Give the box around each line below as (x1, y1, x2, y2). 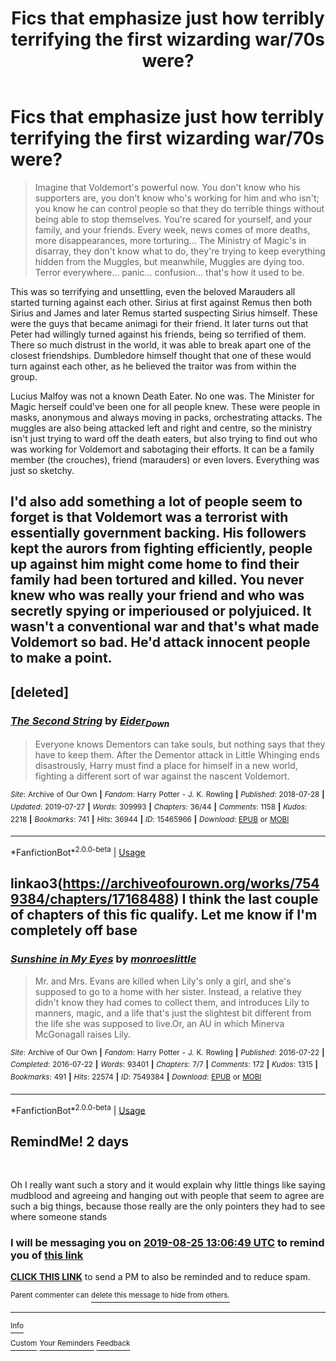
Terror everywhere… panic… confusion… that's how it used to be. (34, 266, 305, 278)
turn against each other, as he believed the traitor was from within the (10, 360, 297, 372)
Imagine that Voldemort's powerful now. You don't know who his (34, 181, 301, 193)
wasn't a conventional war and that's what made (10, 618, 320, 636)
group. (10, 370, 38, 382)
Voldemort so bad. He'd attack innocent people (10, 634, 311, 651)
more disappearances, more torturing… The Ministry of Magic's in (34, 234, 307, 246)
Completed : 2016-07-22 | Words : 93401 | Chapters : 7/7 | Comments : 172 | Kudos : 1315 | (10, 1060, 318, 1070)
